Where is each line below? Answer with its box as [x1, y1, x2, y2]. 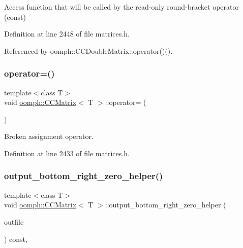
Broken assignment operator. [4, 131, 94, 141]
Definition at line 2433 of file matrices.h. [4, 148, 130, 158]
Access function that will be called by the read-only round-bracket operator [4, 2, 239, 12]
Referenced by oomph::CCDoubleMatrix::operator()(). [4, 45, 173, 56]
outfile [4, 216, 24, 227]
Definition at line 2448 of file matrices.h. [4, 28, 130, 39]
